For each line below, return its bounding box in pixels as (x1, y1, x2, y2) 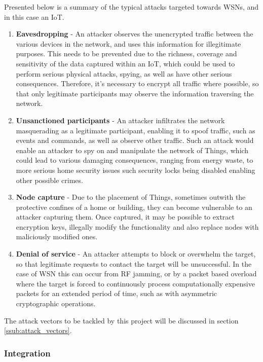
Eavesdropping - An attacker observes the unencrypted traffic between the (16, 28, 253, 39)
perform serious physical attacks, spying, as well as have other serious (16, 68, 232, 79)
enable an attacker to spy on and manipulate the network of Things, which (16, 144, 249, 155)
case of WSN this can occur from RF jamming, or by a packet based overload (16, 268, 257, 279)
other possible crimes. (16, 174, 83, 185)
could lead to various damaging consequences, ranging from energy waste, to (16, 155, 253, 165)
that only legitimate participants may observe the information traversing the (16, 88, 254, 98)
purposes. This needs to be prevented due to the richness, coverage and (16, 48, 237, 59)
